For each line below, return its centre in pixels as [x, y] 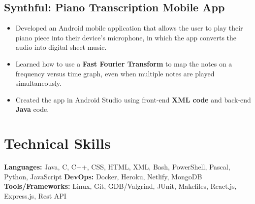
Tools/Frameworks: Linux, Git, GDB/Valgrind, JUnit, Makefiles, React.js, [120, 186]
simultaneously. [38, 83]
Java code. [32, 109]
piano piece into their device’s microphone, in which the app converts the [126, 37]
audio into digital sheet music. [61, 47]
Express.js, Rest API [35, 195]
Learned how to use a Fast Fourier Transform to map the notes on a [124, 63]
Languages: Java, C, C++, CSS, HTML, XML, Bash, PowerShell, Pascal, [117, 167]
